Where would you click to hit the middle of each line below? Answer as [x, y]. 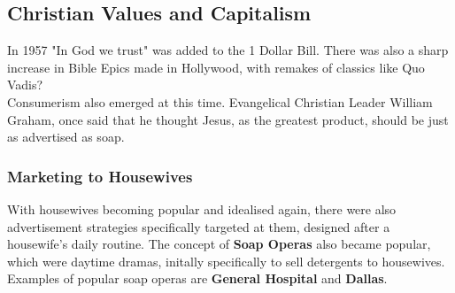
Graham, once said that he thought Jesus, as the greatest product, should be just [228, 119]
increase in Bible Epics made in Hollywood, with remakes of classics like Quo [216, 67]
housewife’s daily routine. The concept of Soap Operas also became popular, [219, 244]
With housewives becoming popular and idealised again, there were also [202, 208]
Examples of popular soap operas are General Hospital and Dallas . [197, 278]
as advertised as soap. [66, 137]
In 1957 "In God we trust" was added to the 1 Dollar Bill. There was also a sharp [228, 50]
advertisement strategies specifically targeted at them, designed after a [199, 226]
